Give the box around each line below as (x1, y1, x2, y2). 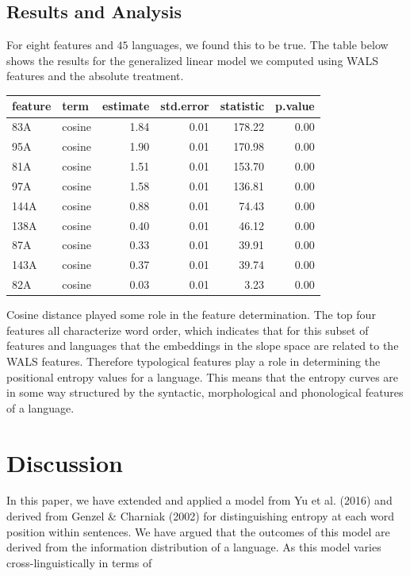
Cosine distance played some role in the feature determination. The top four (6, 306, 376, 323)
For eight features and (6, 36, 113, 53)
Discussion (6, 446, 123, 478)
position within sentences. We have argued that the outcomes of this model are (6, 523, 390, 540)
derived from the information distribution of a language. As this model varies (6, 539, 381, 555)
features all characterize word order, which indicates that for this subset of (6, 321, 369, 338)
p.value (275, 98, 315, 114)
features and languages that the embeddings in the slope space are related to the (6, 337, 399, 354)
